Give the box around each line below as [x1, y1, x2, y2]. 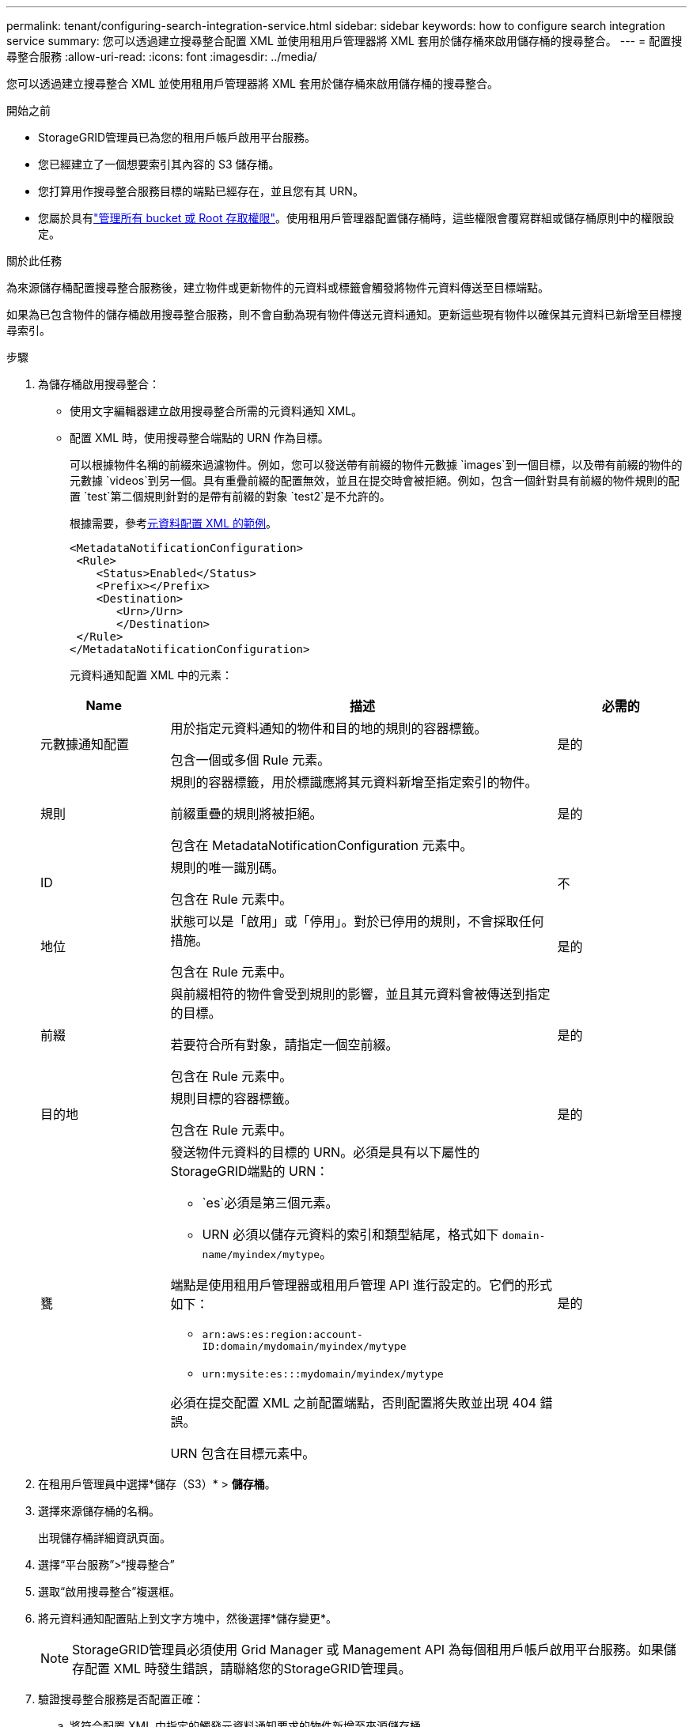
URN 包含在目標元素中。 [170, 1445, 316, 1461]
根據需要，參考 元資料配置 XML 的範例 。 [70, 516, 277, 530]
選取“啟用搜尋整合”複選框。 [38, 1585, 181, 1598]
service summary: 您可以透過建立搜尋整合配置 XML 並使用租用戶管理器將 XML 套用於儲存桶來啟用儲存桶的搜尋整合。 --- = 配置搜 [6, 34, 683, 47]
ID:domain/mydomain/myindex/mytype [202, 1340, 407, 1352]
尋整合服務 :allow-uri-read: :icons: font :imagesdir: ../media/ [6, 50, 317, 63]
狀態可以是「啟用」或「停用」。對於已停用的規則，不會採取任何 [170, 913, 544, 929]
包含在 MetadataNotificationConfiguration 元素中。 [170, 837, 473, 853]
